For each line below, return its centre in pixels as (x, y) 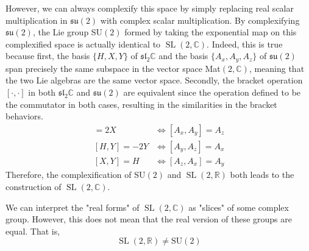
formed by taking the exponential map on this (211, 32)
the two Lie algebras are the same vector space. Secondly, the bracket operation (154, 80)
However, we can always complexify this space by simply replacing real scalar (150, 8)
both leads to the (262, 175)
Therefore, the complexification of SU (76, 175)
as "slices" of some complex (239, 207)
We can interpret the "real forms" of (73, 207)
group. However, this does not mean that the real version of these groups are (149, 219)
